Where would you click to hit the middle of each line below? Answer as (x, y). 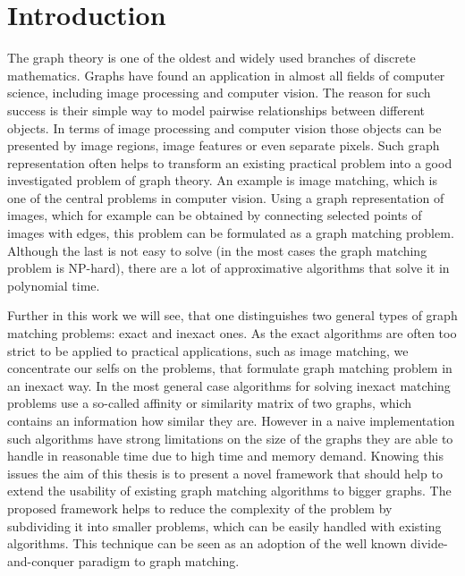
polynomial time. (54, 285)
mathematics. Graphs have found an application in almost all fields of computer (226, 75)
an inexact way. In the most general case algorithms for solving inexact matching (229, 385)
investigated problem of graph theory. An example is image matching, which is (223, 180)
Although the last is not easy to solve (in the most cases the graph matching (217, 250)
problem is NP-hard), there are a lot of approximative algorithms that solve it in (228, 268)
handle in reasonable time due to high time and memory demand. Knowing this (225, 456)
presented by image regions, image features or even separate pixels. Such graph (224, 145)
